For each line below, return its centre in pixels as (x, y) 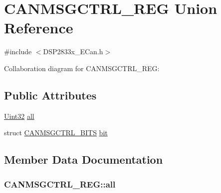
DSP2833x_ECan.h (73, 51)
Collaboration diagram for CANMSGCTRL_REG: (82, 68)
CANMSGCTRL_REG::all (60, 184)
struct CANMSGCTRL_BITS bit (56, 133)
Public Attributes (50, 95)
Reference (39, 28)
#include (18, 51)
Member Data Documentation (84, 159)
